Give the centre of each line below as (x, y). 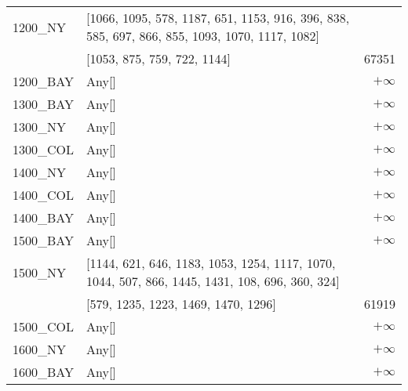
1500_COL (44, 326)
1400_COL (44, 195)
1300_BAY (44, 104)
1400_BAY (44, 217)
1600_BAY (44, 372)
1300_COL (44, 149)
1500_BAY (44, 240)
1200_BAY (44, 81)
